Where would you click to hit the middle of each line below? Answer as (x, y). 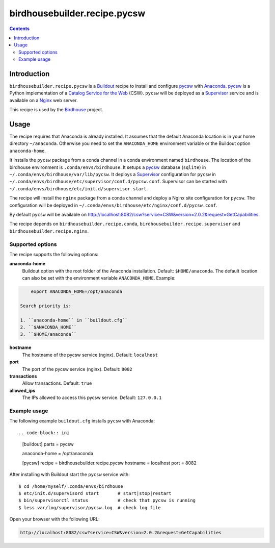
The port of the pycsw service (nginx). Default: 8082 (77, 369)
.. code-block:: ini (44, 433)
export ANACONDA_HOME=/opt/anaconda (76, 292)
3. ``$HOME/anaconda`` (48, 334)
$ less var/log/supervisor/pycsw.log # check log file (90, 507)
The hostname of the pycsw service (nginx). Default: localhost (90, 355)
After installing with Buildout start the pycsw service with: (70, 475)
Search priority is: (46, 306)
